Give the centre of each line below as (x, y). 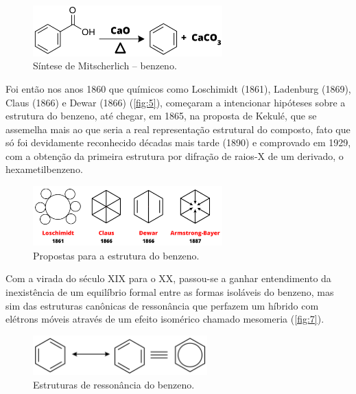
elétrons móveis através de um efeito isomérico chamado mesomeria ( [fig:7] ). (165, 319)
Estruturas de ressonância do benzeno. (114, 385)
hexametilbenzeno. (44, 169)
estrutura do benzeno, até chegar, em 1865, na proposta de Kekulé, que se (161, 116)
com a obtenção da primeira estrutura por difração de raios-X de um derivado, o (175, 155)
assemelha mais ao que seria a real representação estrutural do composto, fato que (178, 129)
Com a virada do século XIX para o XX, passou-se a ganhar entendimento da (168, 278)
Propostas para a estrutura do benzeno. (116, 255)
